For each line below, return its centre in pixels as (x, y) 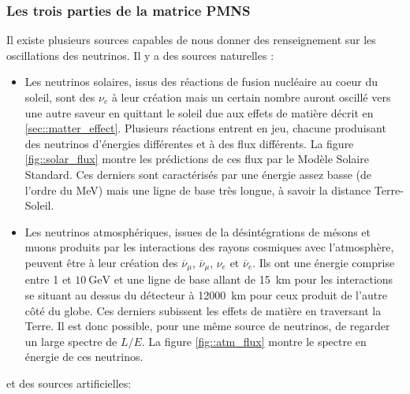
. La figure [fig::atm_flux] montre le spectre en (254, 341)
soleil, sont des (60, 97)
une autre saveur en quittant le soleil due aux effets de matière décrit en (199, 112)
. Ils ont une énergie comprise (324, 262)
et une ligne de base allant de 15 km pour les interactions (253, 279)
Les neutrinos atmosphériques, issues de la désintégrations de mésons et (198, 231)
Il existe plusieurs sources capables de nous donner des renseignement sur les (191, 40)
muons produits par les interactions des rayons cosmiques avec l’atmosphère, (209, 247)
